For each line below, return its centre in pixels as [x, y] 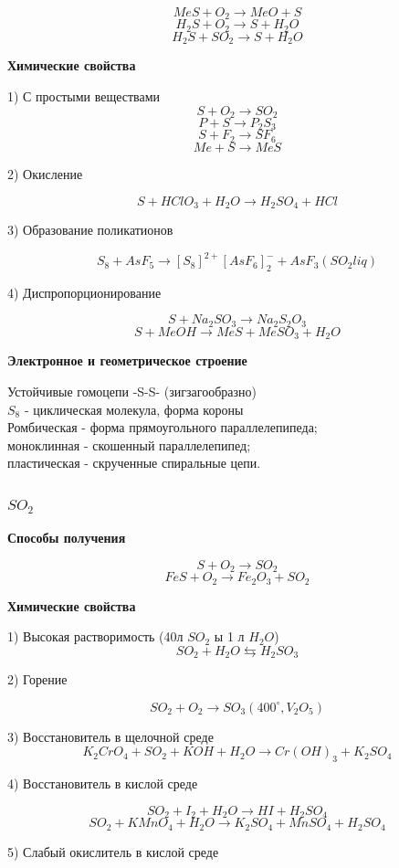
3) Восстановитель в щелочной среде [110, 736]
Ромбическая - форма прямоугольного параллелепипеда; [163, 427]
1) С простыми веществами [84, 95]
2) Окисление [45, 173]
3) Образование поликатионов [90, 229]
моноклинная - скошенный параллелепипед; [129, 445]
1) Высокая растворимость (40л [95, 636]
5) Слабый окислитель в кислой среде [113, 851]
